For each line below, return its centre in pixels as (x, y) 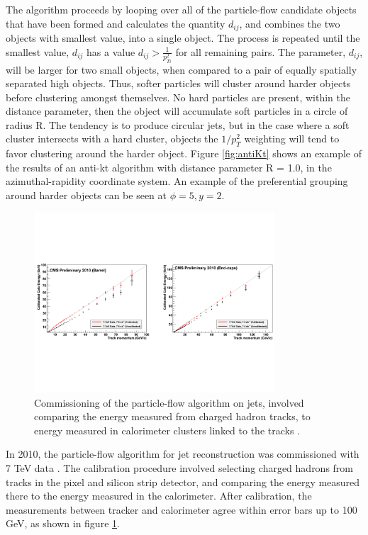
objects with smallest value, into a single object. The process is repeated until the (183, 38)
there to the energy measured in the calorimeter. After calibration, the (159, 496)
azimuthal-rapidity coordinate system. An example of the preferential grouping (177, 181)
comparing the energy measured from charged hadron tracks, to (172, 416)
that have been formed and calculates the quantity (116, 23)
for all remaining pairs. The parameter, (261, 51)
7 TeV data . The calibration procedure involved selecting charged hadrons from (180, 468)
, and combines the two (290, 23)
